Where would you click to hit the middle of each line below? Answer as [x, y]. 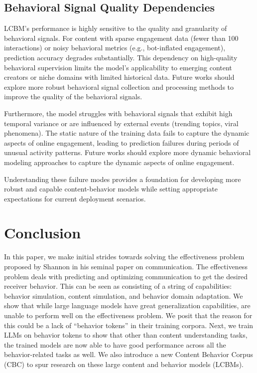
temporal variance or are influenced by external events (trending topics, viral [121, 123]
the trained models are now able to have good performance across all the [115, 344]
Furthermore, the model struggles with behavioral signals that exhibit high [118, 113]
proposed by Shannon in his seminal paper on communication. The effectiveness [126, 267]
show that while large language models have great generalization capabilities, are [127, 305]
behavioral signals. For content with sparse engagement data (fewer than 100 [121, 38]
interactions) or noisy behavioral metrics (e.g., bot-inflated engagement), [115, 48]
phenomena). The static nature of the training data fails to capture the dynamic [127, 133]
